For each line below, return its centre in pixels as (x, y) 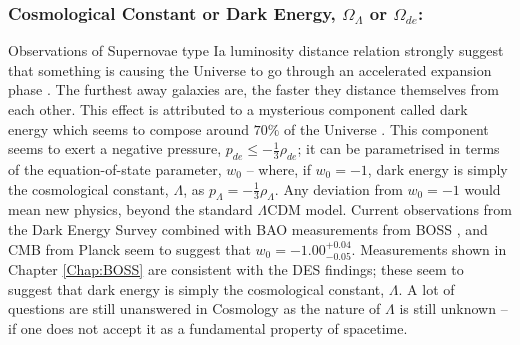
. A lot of (426, 288)
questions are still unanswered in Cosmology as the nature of (194, 308)
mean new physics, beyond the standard (130, 209)
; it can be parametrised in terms (398, 148)
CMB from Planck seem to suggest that (129, 248)
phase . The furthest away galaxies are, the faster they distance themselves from (254, 89)
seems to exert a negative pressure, (115, 148)
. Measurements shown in (429, 248)
